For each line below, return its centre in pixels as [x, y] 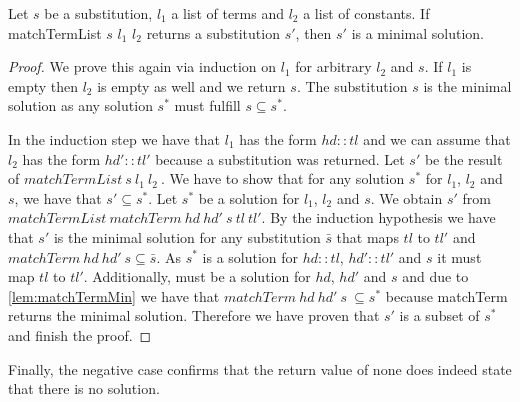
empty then [43, 85]
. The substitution [352, 85]
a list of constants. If [366, 13]
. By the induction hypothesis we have [378, 217]
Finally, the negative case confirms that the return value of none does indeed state [260, 368]
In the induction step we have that [114, 138]
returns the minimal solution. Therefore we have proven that [194, 315]
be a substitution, [98, 13]
